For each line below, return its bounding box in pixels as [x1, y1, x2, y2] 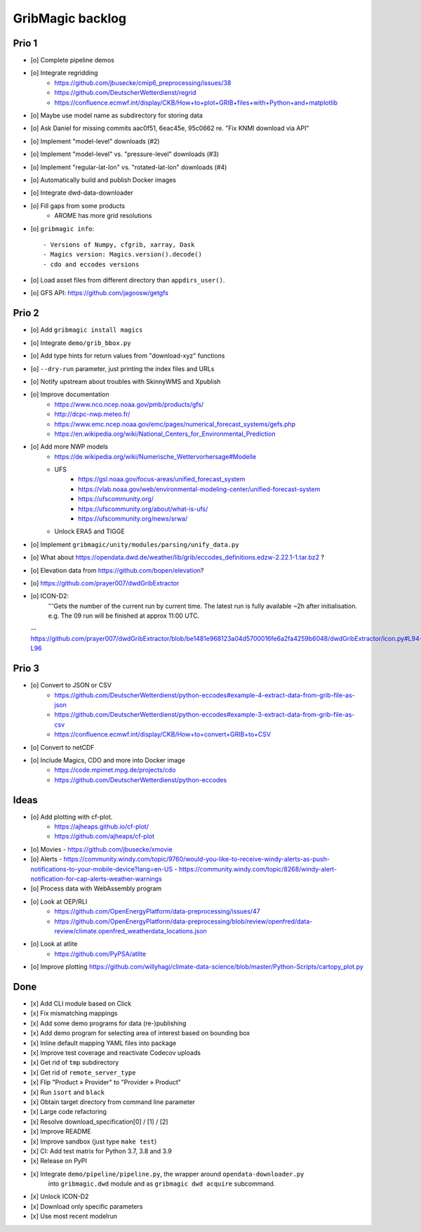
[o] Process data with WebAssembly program [30, 884, 162, 893]
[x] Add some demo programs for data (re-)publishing [30, 1019, 187, 1027]
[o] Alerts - [30, 855, 62, 864]
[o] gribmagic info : [30, 224, 95, 233]
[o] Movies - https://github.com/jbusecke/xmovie [30, 845, 173, 853]
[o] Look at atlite [30, 940, 78, 948]
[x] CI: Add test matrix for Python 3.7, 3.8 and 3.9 [30, 1146, 172, 1155]
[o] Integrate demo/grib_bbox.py [30, 338, 131, 347]
